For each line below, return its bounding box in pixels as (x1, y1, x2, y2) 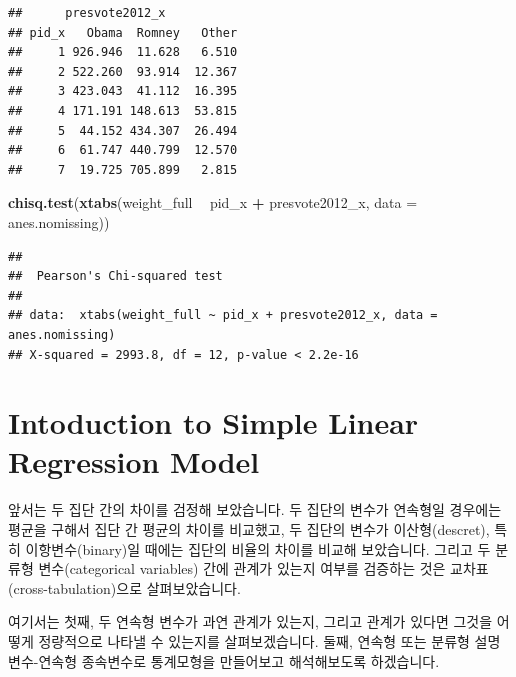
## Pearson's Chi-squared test (8, 269, 223, 284)
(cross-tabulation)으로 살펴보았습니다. (8, 577, 241, 598)
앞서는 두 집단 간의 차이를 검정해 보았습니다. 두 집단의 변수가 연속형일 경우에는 (8, 499, 502, 520)
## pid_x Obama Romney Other (8, 25, 238, 40)
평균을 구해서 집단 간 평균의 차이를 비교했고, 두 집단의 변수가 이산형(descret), (8, 519, 490, 539)
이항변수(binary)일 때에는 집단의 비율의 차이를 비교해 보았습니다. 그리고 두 (25, 538, 491, 559)
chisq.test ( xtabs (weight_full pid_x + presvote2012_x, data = (8, 192, 418, 213)
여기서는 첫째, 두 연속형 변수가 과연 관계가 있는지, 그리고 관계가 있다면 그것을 (8, 611, 493, 632)
